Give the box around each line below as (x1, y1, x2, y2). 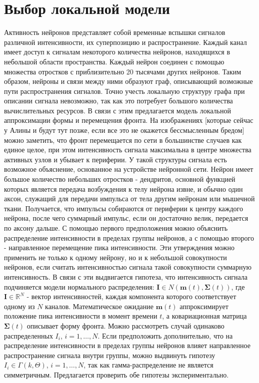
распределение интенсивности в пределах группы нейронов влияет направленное (4, 340, 250, 351)
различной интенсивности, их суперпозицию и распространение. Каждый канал (4, 36, 247, 47)
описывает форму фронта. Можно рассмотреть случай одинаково (26, 320, 224, 331)
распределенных (4, 330, 53, 341)
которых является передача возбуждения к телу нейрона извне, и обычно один (4, 183, 243, 194)
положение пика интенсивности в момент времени (4, 311, 157, 321)
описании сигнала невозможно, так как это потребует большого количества (4, 95, 233, 106)
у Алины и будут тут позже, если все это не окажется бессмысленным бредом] (4, 125, 244, 135)
